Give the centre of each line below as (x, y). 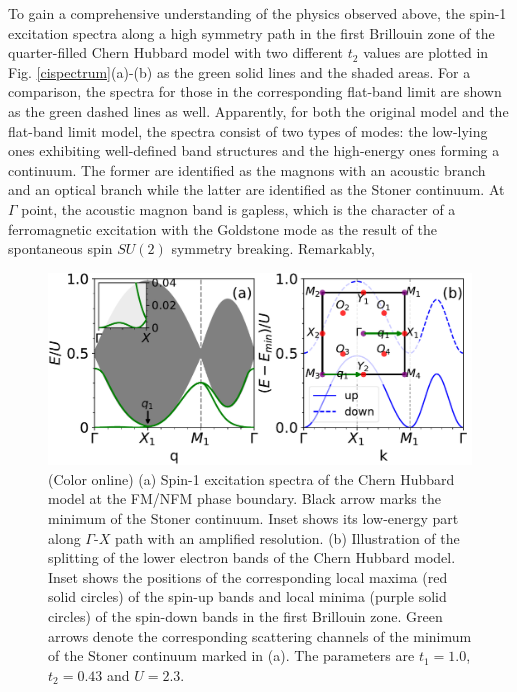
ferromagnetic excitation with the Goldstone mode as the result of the (222, 228)
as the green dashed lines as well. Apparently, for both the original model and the (258, 110)
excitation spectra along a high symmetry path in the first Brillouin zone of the (251, 32)
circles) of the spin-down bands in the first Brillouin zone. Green (245, 616)
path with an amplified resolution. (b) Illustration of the (287, 537)
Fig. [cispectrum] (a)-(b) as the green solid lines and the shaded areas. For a (239, 71)
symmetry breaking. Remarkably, (273, 248)
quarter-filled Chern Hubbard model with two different (176, 52)
